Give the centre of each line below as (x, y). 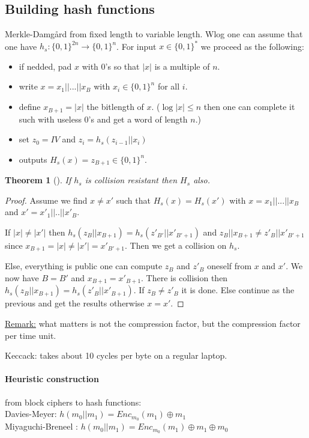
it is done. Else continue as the (238, 290)
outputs (33, 159)
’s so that (122, 66)
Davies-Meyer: (31, 414)
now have (22, 278)
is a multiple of (182, 66)
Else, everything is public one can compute (84, 266)
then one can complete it (249, 107)
